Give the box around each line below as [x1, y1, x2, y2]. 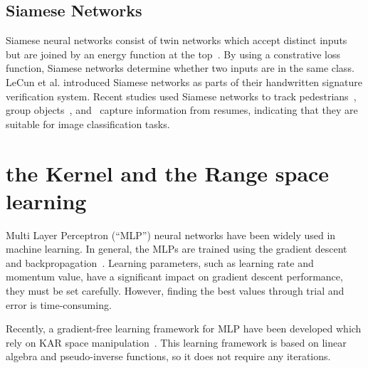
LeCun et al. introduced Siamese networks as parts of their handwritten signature [6, 74, 362, 89]
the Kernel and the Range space [6, 158, 330, 187]
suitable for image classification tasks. [6, 116, 170, 131]
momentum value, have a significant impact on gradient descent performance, [6, 269, 343, 284]
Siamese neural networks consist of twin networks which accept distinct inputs [6, 33, 347, 48]
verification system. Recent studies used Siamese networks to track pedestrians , [6, 88, 357, 103]
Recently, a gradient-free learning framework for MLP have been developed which [6, 321, 362, 336]
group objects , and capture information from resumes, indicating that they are [6, 102, 358, 117]
